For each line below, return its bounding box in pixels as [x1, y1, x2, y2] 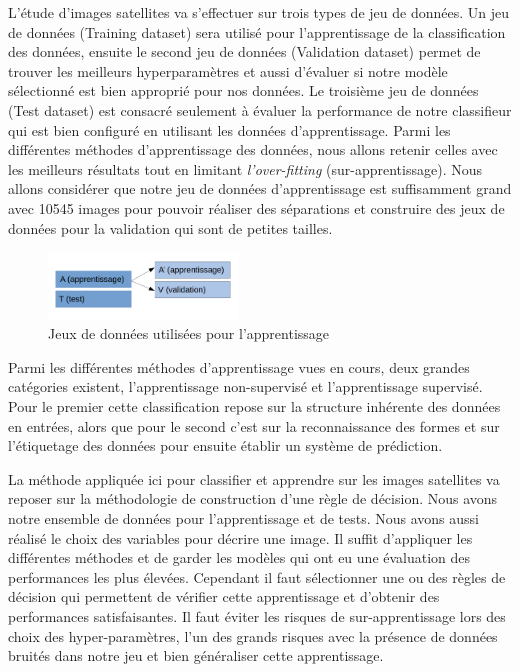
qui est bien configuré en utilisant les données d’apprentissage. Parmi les [8, 119, 451, 140]
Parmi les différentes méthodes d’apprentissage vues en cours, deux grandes [8, 356, 470, 377]
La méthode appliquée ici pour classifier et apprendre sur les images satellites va [8, 468, 500, 489]
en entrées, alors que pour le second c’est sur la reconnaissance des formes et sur [8, 415, 500, 436]
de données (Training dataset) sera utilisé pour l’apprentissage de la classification [8, 21, 506, 42]
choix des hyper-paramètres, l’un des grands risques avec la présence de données [8, 625, 498, 646]
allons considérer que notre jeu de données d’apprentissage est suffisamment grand [8, 178, 512, 199]
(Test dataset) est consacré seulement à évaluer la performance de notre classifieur [8, 99, 512, 120]
